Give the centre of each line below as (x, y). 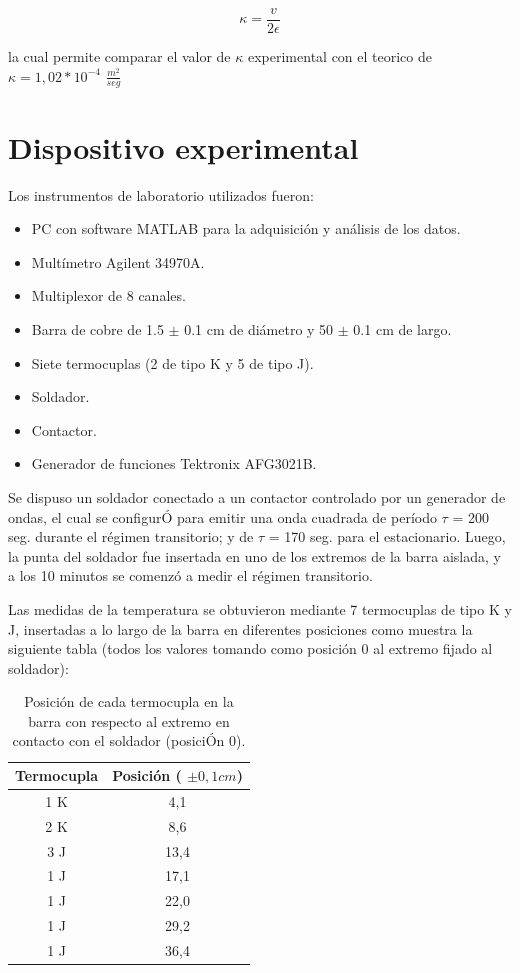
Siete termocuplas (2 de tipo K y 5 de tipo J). (172, 362)
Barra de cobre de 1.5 (97, 328)
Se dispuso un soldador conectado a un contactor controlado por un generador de (257, 496)
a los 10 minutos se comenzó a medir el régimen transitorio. (190, 575)
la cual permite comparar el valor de (119, 56)
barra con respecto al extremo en (129, 720)
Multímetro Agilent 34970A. (118, 261)
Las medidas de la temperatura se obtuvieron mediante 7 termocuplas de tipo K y (260, 608)
